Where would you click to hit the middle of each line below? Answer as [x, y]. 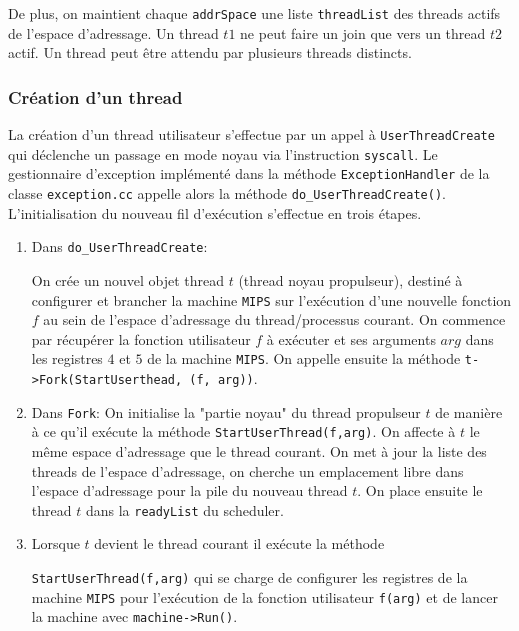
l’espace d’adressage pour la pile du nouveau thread [189, 490]
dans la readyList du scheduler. [184, 509]
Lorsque [55, 543]
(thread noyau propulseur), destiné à [350, 279]
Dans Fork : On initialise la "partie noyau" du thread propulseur [226, 411]
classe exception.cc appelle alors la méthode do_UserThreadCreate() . [227, 193]
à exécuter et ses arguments [351, 338]
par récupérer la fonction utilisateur [141, 338]
